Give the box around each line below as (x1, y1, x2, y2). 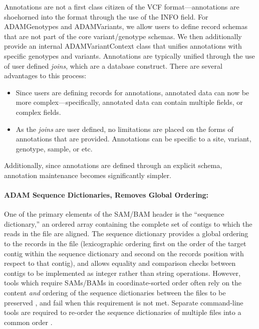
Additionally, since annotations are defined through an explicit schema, (4, 160, 222, 171)
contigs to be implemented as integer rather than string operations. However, (4, 267, 240, 278)
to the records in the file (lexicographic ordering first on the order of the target (4, 238, 246, 249)
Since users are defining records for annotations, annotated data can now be (16, 87, 249, 97)
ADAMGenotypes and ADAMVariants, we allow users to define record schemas (4, 21, 248, 32)
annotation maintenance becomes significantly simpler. (4, 170, 171, 180)
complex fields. (16, 106, 61, 117)
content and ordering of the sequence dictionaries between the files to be (4, 287, 226, 298)
